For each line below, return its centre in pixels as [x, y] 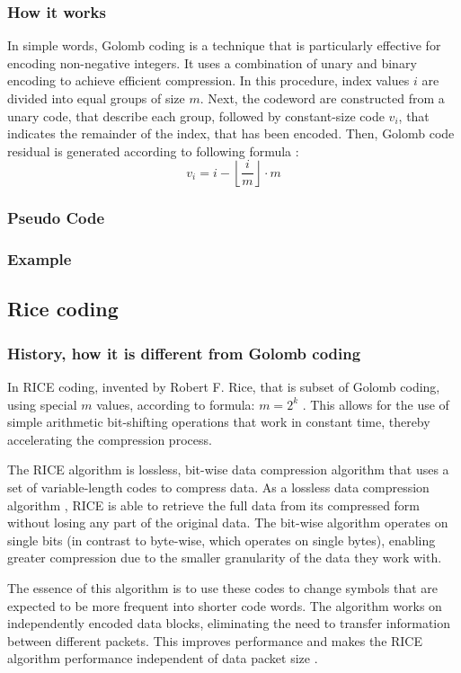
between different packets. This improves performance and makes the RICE [215, 640]
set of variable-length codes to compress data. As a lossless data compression [218, 487]
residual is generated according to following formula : [153, 151]
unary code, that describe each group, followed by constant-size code [196, 115]
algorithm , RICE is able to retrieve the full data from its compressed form [214, 505]
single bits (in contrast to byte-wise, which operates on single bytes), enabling [222, 540]
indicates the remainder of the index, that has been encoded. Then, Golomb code [231, 133]
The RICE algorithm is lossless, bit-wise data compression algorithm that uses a [228, 469]
